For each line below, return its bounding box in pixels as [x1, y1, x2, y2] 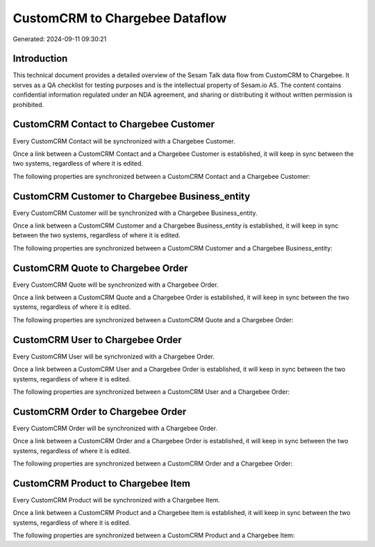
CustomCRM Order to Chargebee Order [12, 406, 187, 418]
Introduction [12, 53, 68, 65]
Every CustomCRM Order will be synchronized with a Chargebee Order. [12, 424, 218, 432]
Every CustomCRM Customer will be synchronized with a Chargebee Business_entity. [12, 209, 258, 217]
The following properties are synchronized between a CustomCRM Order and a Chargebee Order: [12, 459, 293, 468]
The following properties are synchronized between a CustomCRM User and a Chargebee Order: [12, 387, 290, 396]
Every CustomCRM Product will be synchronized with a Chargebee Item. [12, 496, 220, 504]
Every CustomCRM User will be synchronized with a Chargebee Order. [12, 352, 215, 360]
